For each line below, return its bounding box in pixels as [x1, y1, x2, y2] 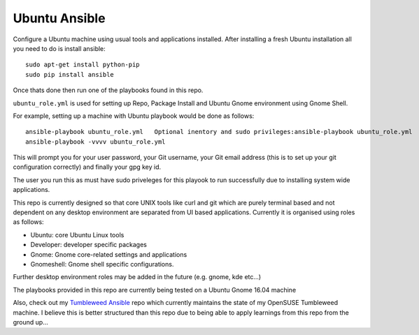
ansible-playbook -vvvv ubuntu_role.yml [25, 137, 166, 146]
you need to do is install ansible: [13, 44, 106, 52]
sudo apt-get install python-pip [25, 61, 140, 69]
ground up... [13, 318, 49, 326]
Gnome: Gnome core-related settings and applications [30, 250, 187, 258]
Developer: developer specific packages [30, 241, 147, 249]
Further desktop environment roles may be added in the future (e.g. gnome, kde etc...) [13, 273, 262, 281]
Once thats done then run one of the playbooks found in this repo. [13, 86, 204, 94]
